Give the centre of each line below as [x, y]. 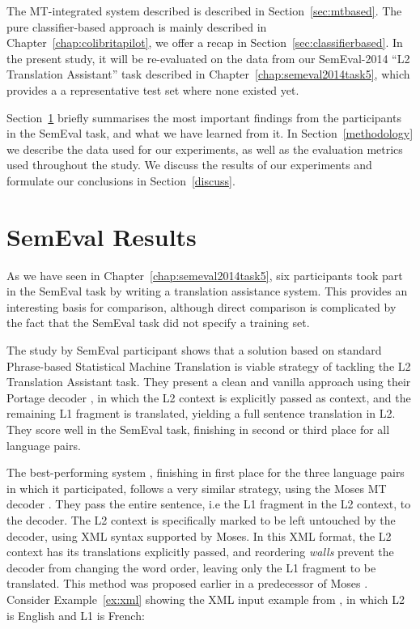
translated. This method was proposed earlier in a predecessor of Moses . [187, 583]
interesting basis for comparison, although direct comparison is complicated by [202, 306]
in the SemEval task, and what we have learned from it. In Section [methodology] [210, 133]
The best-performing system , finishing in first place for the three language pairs [206, 472]
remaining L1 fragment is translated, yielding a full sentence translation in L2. [201, 413]
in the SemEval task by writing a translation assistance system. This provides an [207, 291]
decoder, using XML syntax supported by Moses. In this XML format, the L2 [199, 535]
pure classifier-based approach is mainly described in [137, 26]
